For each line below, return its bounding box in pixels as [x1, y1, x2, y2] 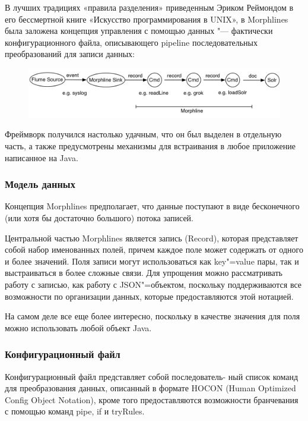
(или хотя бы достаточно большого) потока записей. [5, 211, 194, 224]
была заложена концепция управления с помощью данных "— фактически [5, 24, 273, 37]
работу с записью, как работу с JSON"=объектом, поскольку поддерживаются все [5, 278, 302, 290]
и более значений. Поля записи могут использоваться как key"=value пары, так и [5, 255, 299, 267]
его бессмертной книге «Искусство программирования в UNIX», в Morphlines [5, 12, 288, 25]
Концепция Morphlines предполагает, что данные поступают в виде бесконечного [5, 200, 300, 212]
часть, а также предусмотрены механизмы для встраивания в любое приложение [5, 139, 296, 152]
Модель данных [5, 177, 75, 191]
